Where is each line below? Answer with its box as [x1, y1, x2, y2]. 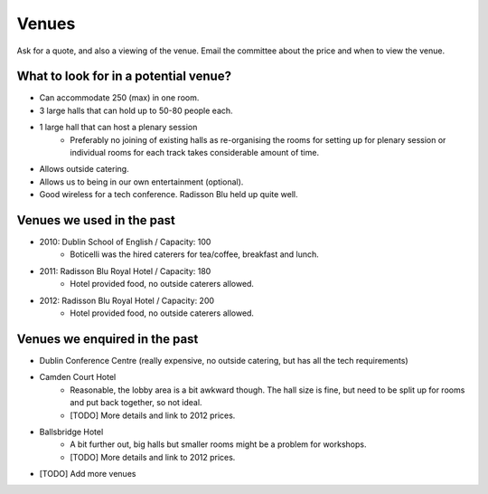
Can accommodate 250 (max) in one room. [39, 92, 200, 103]
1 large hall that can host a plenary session [39, 122, 198, 133]
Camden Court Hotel [39, 372, 117, 383]
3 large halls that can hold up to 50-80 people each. [39, 105, 234, 116]
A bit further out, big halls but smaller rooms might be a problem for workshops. [70, 439, 367, 450]
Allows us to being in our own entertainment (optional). [39, 176, 244, 187]
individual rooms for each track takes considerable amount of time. [70, 147, 320, 158]
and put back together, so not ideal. [70, 397, 202, 408]
